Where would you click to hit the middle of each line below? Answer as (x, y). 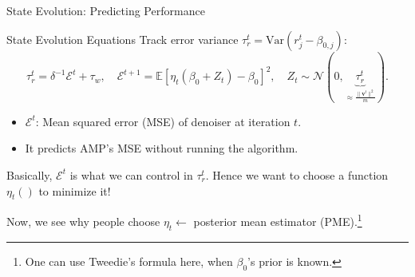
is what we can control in (131, 174)
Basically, (30, 174)
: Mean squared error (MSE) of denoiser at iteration (163, 121)
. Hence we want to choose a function (297, 174)
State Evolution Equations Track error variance (123, 39)
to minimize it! (75, 190)
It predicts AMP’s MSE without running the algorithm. (162, 148)
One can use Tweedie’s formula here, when (129, 261)
